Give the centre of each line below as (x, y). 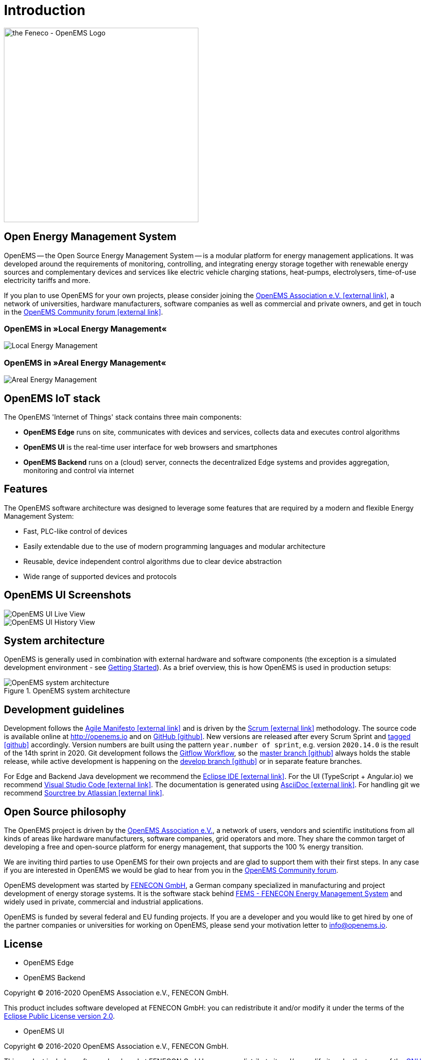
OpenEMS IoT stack (52, 398)
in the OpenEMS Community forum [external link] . (84, 312)
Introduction (45, 10)
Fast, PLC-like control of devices (75, 531)
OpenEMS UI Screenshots (68, 595)
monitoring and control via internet (79, 470)
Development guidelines (64, 709)
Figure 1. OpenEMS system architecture (67, 691)
